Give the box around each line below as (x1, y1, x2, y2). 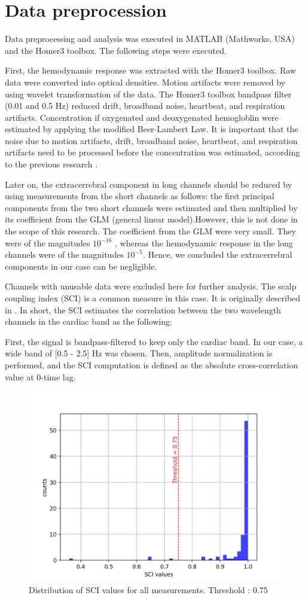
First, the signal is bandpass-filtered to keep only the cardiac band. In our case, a (5, 335, 303, 347)
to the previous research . (5, 158, 98, 170)
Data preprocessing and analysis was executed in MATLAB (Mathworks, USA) (5, 32, 295, 45)
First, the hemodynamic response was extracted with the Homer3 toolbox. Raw (5, 64, 296, 77)
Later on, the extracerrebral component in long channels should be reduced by (5, 178, 292, 190)
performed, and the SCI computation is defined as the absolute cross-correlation (5, 358, 298, 371)
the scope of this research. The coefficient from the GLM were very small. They (5, 225, 296, 237)
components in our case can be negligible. (5, 260, 157, 272)
